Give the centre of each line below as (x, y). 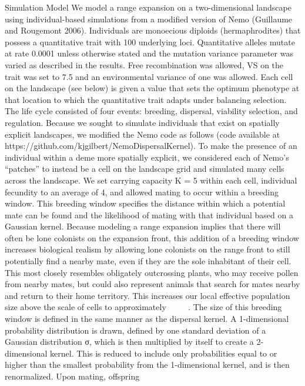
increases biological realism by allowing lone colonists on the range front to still (148, 249)
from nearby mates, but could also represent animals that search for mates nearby (152, 284)
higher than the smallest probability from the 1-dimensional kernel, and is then (147, 365)
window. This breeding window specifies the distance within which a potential (145, 203)
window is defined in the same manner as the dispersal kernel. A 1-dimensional (147, 319)
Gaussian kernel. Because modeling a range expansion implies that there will (143, 226)
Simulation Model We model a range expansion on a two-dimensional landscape (148, 7)
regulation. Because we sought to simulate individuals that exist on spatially (142, 122)
